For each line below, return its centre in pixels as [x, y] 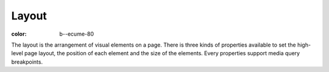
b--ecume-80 [77, 34]
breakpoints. [27, 62]
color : [19, 34]
